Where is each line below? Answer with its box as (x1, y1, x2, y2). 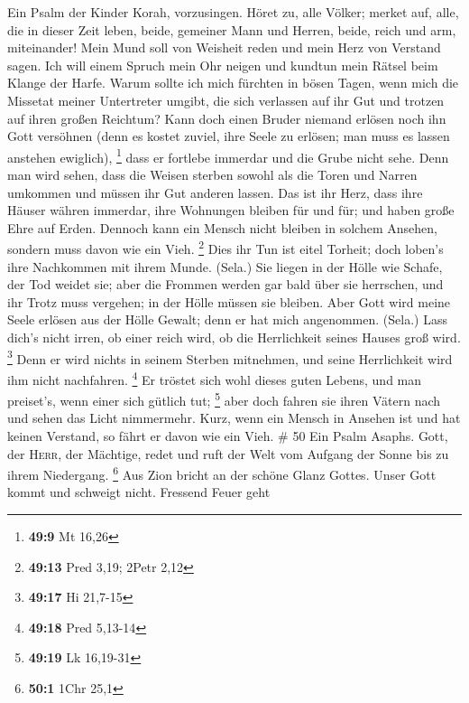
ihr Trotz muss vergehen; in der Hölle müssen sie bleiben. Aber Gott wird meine (7, 292, 451, 311)
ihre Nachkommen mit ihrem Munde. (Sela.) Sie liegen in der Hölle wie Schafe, (7, 257, 443, 276)
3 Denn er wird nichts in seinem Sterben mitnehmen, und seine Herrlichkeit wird (7, 346, 453, 368)
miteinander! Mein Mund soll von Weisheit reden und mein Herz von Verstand (7, 38, 441, 57)
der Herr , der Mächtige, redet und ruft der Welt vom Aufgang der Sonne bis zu (7, 444, 449, 463)
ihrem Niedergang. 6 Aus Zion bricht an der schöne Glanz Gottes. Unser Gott (7, 463, 437, 483)
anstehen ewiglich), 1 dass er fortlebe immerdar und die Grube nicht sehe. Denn (7, 145, 449, 166)
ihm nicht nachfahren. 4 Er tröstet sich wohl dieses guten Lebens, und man (7, 367, 422, 389)
